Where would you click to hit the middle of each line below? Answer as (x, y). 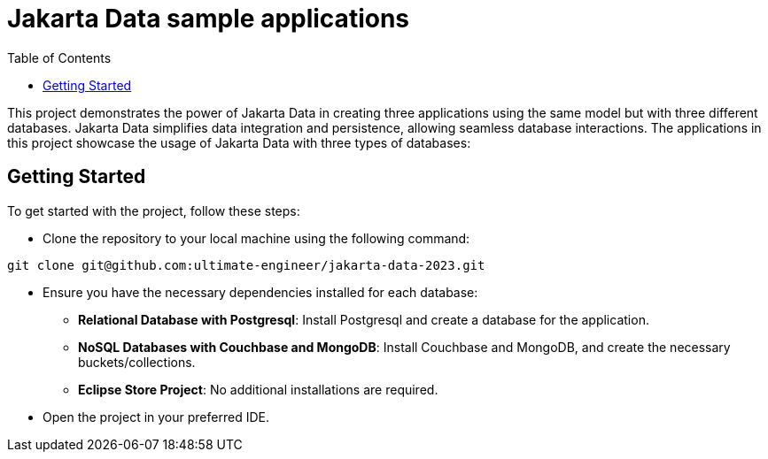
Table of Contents (59, 57)
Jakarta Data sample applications (209, 19)
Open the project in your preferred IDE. (156, 417)
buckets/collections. (137, 362)
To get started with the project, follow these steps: (154, 210)
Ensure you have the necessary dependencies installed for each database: (260, 292)
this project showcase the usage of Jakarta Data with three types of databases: (239, 142)
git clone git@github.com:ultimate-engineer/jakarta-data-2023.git (246, 265)
